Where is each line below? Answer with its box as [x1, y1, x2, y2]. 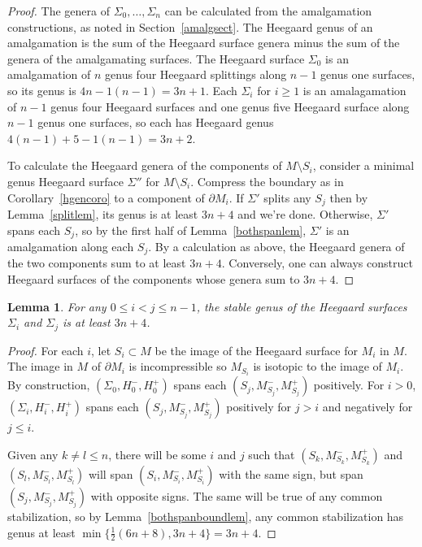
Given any [7, 446, 59, 462]
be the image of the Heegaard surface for [154, 341, 358, 358]
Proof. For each [7, 341, 84, 358]
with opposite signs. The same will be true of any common [90, 488, 383, 504]
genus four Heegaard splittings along [105, 66, 287, 83]
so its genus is [7, 81, 76, 98]
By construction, [7, 376, 90, 393]
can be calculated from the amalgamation [164, 2, 372, 19]
